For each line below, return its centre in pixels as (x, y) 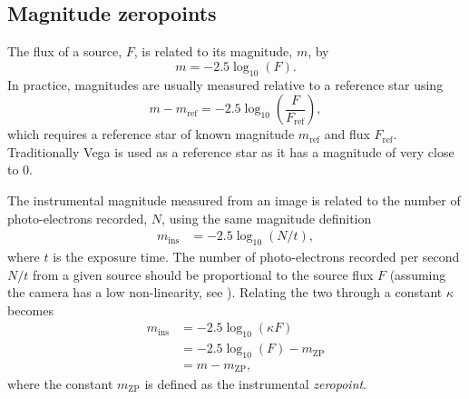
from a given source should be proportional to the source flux (203, 274)
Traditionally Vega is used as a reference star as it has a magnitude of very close (231, 151)
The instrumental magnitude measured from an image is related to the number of (234, 199)
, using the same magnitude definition (267, 218)
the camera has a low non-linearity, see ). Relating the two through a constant (225, 292)
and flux (347, 134)
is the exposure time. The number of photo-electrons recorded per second (256, 256)
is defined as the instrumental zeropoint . (256, 383)
